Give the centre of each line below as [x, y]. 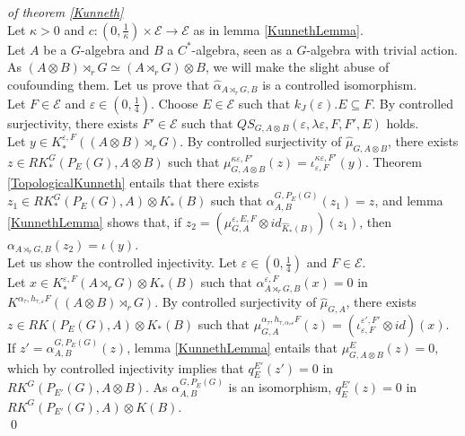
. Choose [174, 103]
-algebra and [115, 49]
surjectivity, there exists [73, 122]
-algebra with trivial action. [382, 49]
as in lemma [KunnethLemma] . [278, 29]
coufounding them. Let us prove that [109, 84]
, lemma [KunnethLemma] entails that [232, 347]
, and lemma [409, 201]
